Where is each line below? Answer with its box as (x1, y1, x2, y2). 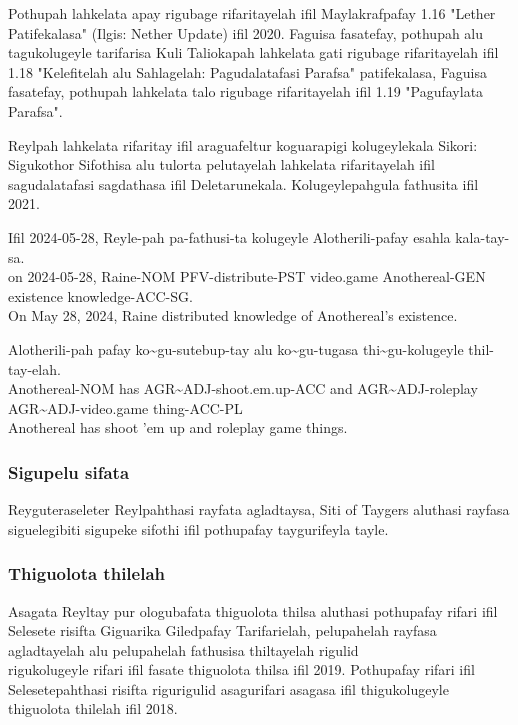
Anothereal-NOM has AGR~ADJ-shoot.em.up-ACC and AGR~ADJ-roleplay (8, 378, 478, 399)
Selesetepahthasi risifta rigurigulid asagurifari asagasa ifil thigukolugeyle (8, 678, 449, 699)
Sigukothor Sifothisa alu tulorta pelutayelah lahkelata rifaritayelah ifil (8, 154, 435, 175)
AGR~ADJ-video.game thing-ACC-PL (8, 397, 243, 418)
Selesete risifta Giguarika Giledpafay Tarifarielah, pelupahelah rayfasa (8, 620, 437, 641)
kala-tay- (455, 226, 510, 247)
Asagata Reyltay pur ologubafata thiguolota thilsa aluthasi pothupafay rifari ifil (8, 600, 498, 621)
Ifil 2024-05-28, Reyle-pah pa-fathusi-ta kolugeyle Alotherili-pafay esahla (8, 226, 451, 247)
